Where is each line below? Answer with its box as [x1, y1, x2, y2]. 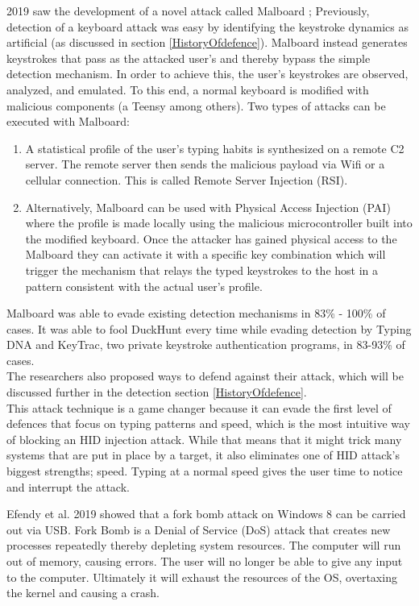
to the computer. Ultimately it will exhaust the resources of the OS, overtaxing [6, 568, 397, 585]
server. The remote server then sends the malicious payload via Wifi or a [25, 156, 385, 172]
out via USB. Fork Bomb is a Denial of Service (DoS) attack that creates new [6, 521, 391, 538]
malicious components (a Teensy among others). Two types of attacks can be [6, 97, 386, 114]
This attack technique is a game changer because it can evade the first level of [6, 399, 392, 416]
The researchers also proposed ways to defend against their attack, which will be [6, 367, 404, 384]
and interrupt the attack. [6, 478, 130, 495]
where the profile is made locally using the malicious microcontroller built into [25, 214, 413, 231]
